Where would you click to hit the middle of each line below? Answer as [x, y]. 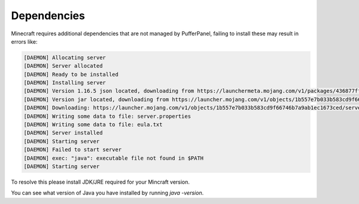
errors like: [25, 41]
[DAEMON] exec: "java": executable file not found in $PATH [114, 158]
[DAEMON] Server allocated [63, 66]
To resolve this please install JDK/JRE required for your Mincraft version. [101, 182]
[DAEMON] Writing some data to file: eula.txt [93, 125]
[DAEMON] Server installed [63, 133]
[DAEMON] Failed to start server [73, 150]
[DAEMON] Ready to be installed [71, 74]
